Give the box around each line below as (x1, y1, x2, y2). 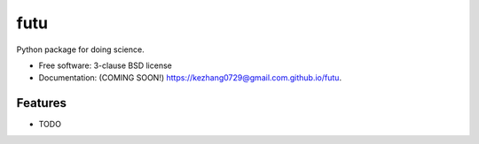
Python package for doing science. (16, 44, 145, 55)
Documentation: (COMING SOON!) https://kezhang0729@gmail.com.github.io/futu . (38, 72, 342, 83)
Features (16, 95, 67, 110)
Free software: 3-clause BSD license (38, 60, 172, 71)
